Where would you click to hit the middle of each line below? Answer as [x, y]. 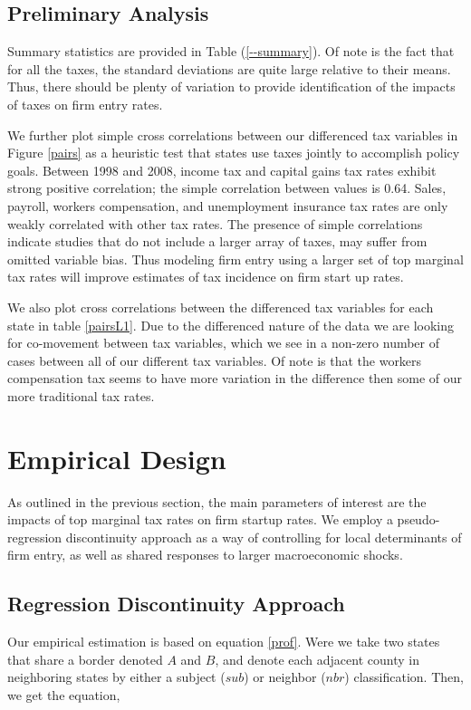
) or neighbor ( [285, 677]
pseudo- [418, 519]
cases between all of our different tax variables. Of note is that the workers [215, 360]
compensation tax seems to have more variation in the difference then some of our [235, 378]
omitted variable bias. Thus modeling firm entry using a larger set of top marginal [235, 259]
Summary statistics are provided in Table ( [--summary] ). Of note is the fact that [231, 51]
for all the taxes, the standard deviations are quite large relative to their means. [229, 68]
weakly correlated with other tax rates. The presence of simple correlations [215, 223]
